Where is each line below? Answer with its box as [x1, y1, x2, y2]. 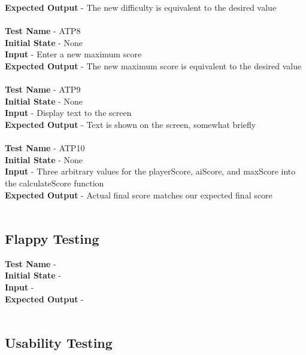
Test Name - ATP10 [5, 142, 85, 154]
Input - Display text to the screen [5, 106, 132, 119]
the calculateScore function [5, 176, 104, 189]
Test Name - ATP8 [5, 25, 81, 37]
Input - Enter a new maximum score [5, 48, 142, 60]
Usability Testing [5, 333, 113, 352]
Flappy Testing [5, 229, 99, 248]
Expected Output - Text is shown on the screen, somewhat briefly [5, 118, 256, 130]
